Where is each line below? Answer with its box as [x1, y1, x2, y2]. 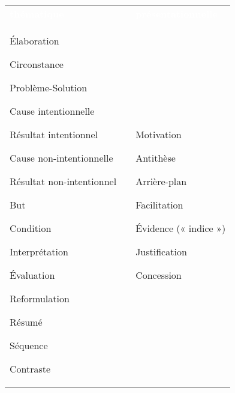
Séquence [10, 338, 48, 352]
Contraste [10, 362, 51, 376]
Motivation [135, 127, 182, 141]
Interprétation [10, 245, 68, 258]
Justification [135, 245, 187, 258]
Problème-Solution [10, 81, 88, 94]
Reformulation [10, 291, 70, 305]
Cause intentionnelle [10, 104, 95, 118]
